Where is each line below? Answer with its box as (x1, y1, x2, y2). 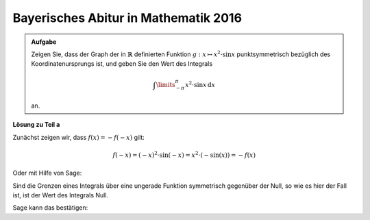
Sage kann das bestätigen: (12, 204, 88, 212)
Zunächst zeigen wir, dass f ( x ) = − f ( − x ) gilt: (12, 133, 145, 141)
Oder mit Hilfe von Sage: (12, 169, 82, 178)
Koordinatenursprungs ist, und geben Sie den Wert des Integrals (31, 60, 212, 68)
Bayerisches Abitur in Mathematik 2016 (12, 10, 243, 25)
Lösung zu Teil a (12, 121, 60, 129)
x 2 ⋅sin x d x (185, 80, 216, 88)
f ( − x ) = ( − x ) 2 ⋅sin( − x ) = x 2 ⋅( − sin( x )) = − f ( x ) (112, 150, 256, 159)
